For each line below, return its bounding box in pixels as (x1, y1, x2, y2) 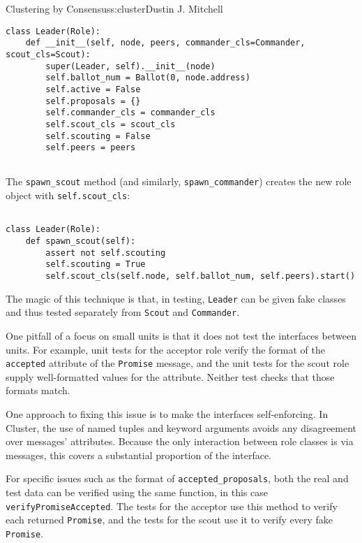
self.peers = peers (45, 143, 136, 153)
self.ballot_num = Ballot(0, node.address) (45, 73, 250, 83)
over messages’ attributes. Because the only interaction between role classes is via (6, 434, 354, 449)
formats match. (6, 383, 70, 398)
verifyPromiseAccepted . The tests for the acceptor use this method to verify (6, 498, 338, 513)
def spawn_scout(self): (25, 236, 136, 247)
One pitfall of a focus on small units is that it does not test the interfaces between (6, 328, 356, 343)
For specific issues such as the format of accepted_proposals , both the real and (6, 471, 349, 486)
